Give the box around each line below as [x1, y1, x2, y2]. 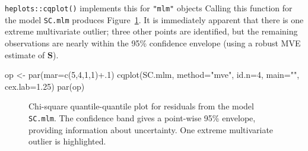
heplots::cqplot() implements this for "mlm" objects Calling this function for [5, 2, 293, 14]
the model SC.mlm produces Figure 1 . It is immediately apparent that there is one [5, 13, 304, 26]
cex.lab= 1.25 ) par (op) [5, 80, 85, 92]
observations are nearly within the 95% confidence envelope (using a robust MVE [5, 36, 301, 49]
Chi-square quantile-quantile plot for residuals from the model [28, 100, 254, 112]
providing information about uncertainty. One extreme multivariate [28, 123, 274, 136]
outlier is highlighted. [28, 135, 106, 147]
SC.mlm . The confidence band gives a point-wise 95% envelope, [28, 111, 256, 124]
